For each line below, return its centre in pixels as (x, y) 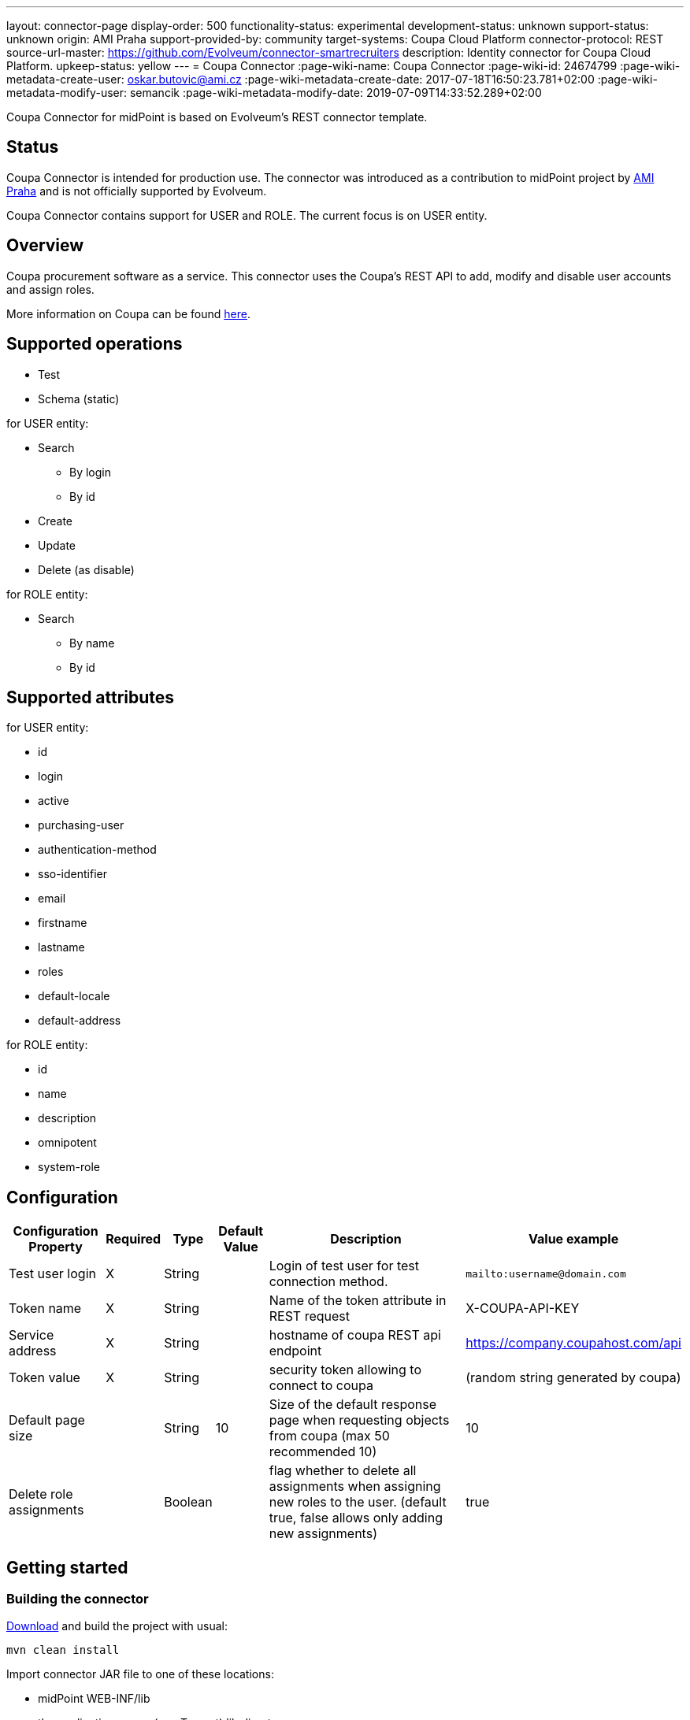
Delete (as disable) (86, 569)
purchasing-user (81, 825)
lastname (61, 947)
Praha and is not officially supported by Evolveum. (137, 191)
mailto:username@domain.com (546, 1273)
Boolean (188, 1502)
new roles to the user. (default (358, 1502)
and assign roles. (50, 289)
